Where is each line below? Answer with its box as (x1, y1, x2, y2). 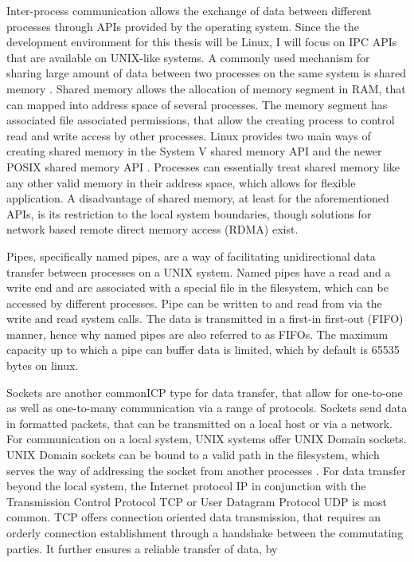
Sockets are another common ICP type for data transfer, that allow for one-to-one (6, 383, 403, 400)
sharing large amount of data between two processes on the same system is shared (6, 65, 407, 81)
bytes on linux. (6, 357, 79, 374)
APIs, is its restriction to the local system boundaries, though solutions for (6, 205, 372, 222)
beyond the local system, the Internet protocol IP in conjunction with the (6, 478, 366, 494)
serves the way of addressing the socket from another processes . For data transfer (6, 462, 406, 478)
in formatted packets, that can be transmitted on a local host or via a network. (6, 415, 393, 431)
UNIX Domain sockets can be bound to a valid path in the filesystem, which (6, 446, 380, 463)
